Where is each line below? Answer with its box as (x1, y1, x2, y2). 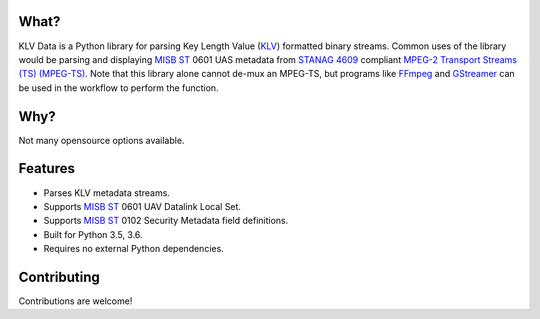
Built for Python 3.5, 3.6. (43, 228, 144, 240)
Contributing (18, 268, 100, 285)
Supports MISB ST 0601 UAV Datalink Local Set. (43, 200, 242, 212)
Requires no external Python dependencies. (43, 243, 224, 255)
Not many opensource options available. (18, 134, 185, 146)
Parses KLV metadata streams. (43, 186, 170, 199)
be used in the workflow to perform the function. (18, 81, 219, 94)
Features (18, 160, 75, 177)
